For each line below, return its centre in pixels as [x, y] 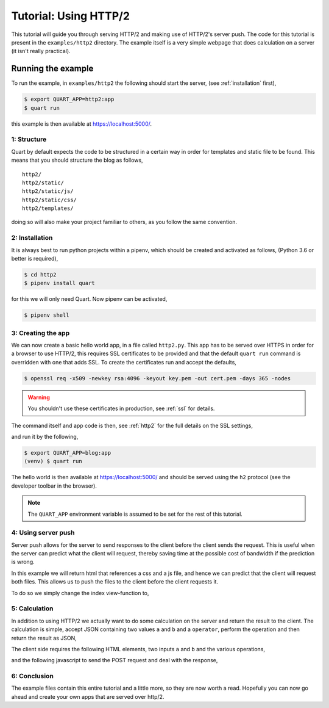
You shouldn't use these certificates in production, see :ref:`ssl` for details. [121, 408]
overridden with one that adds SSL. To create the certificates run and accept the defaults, [124, 362]
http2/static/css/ [50, 200]
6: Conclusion [33, 676]
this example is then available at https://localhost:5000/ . [82, 124]
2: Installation [32, 238]
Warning [39, 397]
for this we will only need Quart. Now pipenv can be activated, [89, 299]
